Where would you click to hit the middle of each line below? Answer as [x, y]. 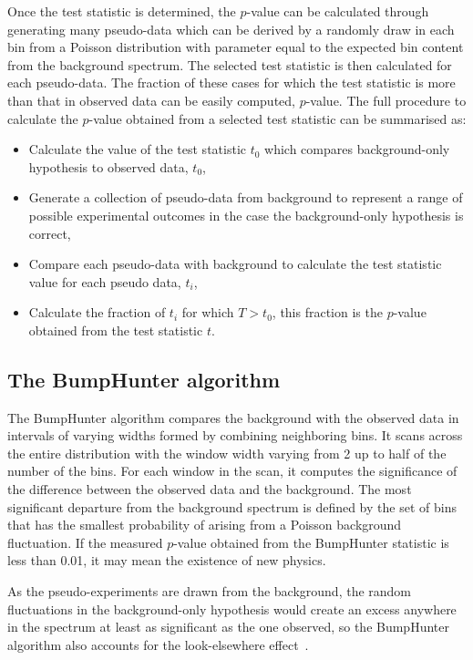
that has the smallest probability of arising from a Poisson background [205, 525]
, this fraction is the [327, 312]
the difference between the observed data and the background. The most [210, 489]
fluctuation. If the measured [85, 542]
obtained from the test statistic [116, 330]
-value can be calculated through [338, 11]
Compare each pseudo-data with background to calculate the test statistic [235, 264]
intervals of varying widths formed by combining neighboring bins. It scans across [235, 435]
